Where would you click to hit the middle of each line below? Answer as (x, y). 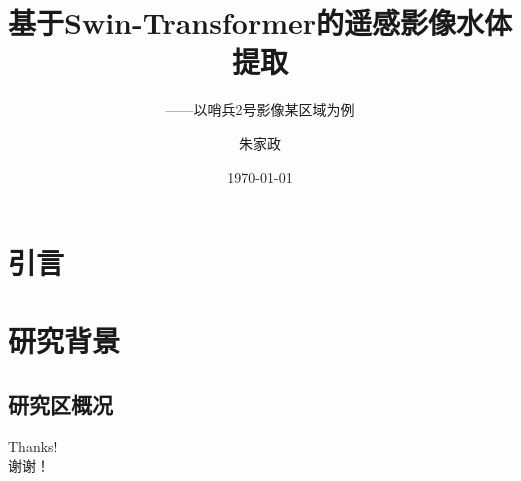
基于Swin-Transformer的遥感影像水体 (260, 22)
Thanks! (33, 445)
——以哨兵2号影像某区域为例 (260, 109)
